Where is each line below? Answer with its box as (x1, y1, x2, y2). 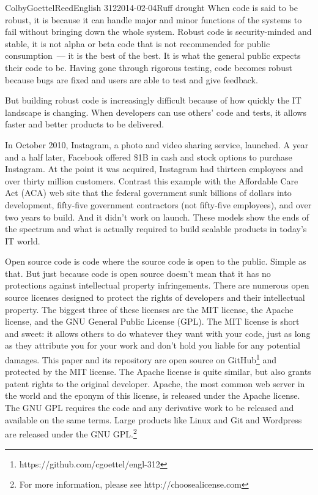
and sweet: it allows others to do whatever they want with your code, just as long (5, 327, 311, 339)
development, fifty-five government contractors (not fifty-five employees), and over (5, 198, 312, 211)
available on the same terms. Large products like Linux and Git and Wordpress (5, 413, 302, 426)
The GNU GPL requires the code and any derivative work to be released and (5, 401, 294, 414)
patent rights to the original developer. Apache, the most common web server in (5, 377, 305, 390)
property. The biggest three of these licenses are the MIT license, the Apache (5, 303, 294, 316)
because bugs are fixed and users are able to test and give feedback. (5, 73, 258, 86)
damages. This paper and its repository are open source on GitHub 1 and (5, 352, 277, 366)
